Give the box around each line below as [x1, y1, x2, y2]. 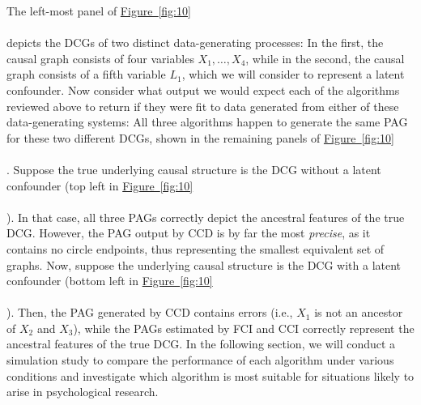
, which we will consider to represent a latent [181, 66, 405, 83]
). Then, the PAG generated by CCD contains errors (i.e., [6, 304, 293, 321]
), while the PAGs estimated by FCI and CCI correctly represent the [73, 319, 415, 336]
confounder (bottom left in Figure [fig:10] [6, 272, 213, 289]
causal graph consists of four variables [6, 49, 194, 66]
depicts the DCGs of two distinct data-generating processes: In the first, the [6, 34, 384, 51]
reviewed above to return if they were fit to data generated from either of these [6, 97, 399, 114]
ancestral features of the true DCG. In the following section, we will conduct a [6, 335, 396, 352]
